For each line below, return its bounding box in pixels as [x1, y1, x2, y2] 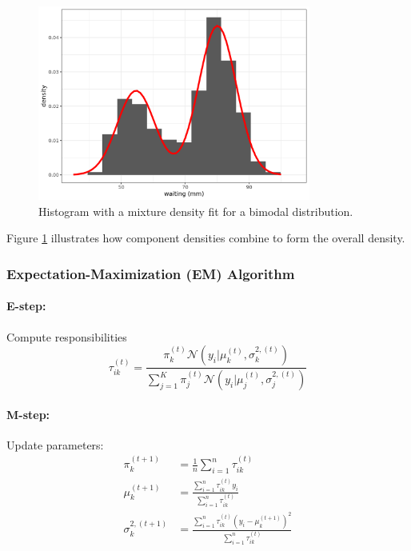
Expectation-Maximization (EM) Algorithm [6, 263, 295, 283]
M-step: [6, 405, 50, 422]
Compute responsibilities [6, 328, 127, 345]
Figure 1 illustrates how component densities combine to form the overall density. [6, 230, 405, 246]
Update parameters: [6, 436, 104, 453]
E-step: [6, 297, 46, 314]
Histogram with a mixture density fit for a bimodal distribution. [38, 202, 353, 219]
